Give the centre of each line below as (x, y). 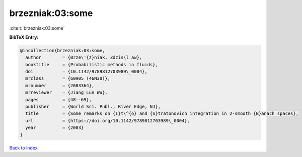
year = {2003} (55, 128)
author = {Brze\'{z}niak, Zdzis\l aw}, (84, 57)
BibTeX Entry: (24, 37)
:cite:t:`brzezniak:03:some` (37, 28)
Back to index (23, 147)
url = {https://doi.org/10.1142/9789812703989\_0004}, (108, 121)
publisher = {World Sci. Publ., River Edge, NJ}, (93, 107)
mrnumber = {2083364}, (60, 86)
